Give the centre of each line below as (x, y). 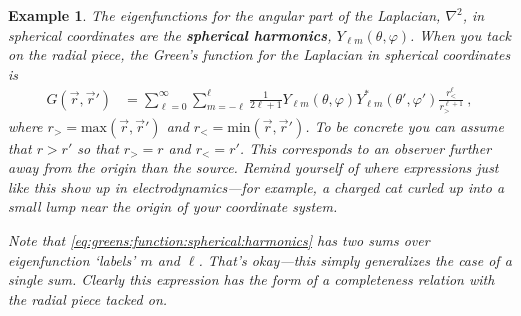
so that (98, 147)
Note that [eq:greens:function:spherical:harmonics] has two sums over (219, 239)
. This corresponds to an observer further (365, 147)
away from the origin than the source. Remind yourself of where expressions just (253, 167)
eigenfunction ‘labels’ (72, 259)
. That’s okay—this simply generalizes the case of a (355, 259)
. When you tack (460, 34)
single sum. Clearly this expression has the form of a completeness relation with (251, 279)
